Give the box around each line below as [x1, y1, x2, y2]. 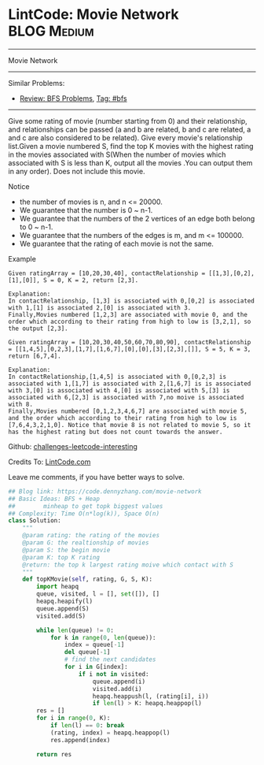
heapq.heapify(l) [36, 597, 93, 606]
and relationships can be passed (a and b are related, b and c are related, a [8, 124, 251, 134]
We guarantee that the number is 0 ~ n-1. [19, 205, 153, 214]
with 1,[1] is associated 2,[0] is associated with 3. [8, 303, 192, 312]
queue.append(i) [92, 678, 146, 685]
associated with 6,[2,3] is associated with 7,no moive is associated [8, 393, 244, 401]
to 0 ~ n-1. [19, 222, 53, 232]
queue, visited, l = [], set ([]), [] [36, 590, 159, 598]
